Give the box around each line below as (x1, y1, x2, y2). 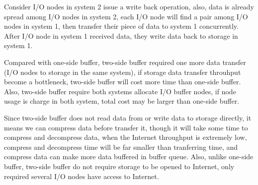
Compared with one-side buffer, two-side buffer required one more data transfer (4, 57, 246, 67)
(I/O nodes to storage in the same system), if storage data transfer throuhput (4, 66, 241, 77)
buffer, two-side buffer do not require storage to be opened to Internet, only (4, 161, 235, 171)
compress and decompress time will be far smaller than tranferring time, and (4, 141, 238, 152)
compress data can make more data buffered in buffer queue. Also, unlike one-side (4, 151, 254, 162)
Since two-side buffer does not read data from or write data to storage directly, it (4, 112, 252, 123)
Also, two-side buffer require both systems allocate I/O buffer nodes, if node (4, 86, 236, 96)
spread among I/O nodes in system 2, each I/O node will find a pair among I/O (4, 11, 248, 21)
